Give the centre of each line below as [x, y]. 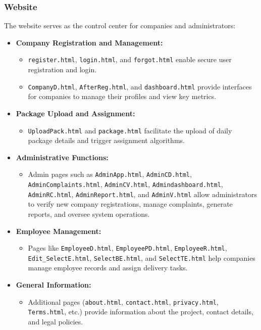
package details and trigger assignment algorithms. [106, 140]
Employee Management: [59, 231]
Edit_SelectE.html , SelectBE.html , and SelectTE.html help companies [142, 257]
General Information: [54, 285]
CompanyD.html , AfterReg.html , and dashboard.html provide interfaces [140, 86]
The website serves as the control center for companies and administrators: [120, 26]
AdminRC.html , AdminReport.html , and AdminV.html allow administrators [142, 194]
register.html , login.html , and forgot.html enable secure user [130, 59]
